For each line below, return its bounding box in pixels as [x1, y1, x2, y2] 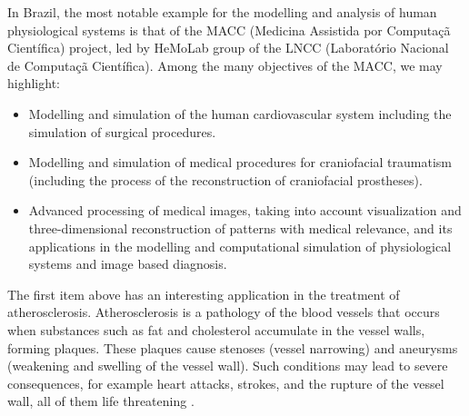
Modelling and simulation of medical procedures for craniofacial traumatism [28, 153, 452, 172]
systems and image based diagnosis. [28, 254, 227, 273]
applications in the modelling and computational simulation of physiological [28, 236, 452, 255]
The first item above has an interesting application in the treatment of [7, 284, 400, 303]
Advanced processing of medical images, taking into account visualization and [28, 201, 462, 220]
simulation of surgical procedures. [28, 122, 216, 141]
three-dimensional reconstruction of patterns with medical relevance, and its [28, 218, 453, 237]
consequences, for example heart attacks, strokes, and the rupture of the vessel [7, 373, 444, 392]
